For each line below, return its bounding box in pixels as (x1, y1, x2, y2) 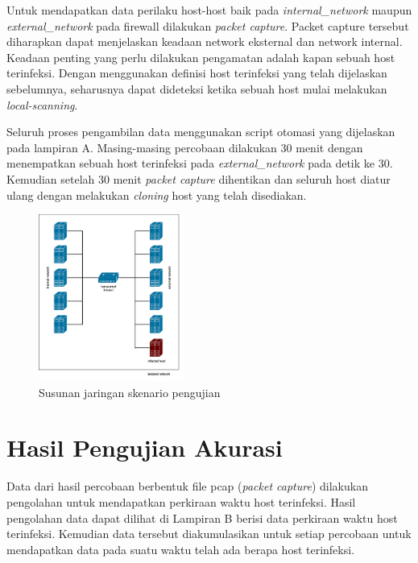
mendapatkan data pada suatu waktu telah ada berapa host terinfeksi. (6, 540, 355, 557)
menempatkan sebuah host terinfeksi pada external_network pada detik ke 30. (6, 155, 393, 172)
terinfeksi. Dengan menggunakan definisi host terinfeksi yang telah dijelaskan (6, 64, 387, 81)
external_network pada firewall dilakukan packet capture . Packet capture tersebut (6, 17, 409, 34)
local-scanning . (6, 96, 78, 113)
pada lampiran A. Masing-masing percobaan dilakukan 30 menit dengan (6, 139, 363, 155)
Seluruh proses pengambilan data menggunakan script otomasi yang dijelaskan (6, 123, 395, 140)
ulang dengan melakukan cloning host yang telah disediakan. (6, 186, 307, 203)
